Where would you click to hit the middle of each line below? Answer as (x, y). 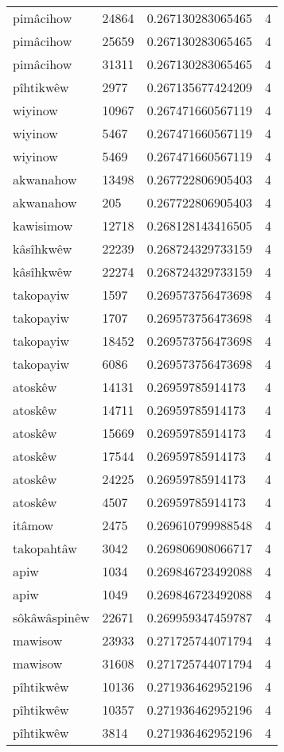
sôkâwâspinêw (51, 617)
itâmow (33, 525)
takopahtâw (45, 548)
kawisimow (43, 225)
